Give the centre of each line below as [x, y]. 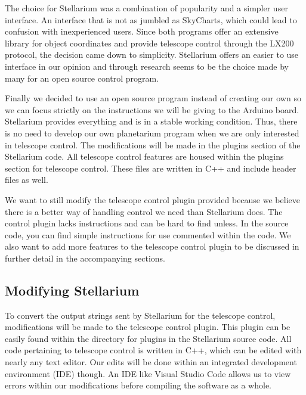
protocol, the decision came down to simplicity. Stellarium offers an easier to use [152, 55]
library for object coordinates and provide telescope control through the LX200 [149, 43]
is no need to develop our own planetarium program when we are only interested [152, 133]
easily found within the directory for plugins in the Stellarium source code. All [148, 338]
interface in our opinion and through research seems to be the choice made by [147, 66]
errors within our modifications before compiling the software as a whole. [138, 385]
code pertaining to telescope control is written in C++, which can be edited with [153, 350]
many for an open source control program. [82, 78]
